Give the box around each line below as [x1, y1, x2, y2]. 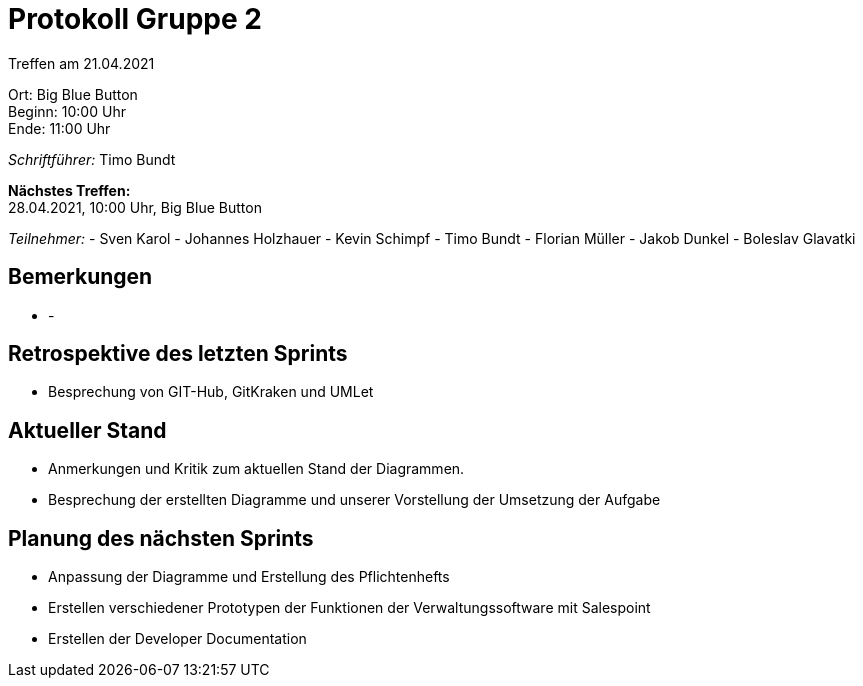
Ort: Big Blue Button [8, 85, 138, 103]
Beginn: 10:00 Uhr [8, 102, 126, 120]
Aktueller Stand [8, 417, 167, 443]
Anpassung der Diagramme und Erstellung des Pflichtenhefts [48, 568, 450, 586]
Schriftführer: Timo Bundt [8, 150, 176, 168]
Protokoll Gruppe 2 [8, 2, 262, 36]
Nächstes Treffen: [8, 181, 131, 199]
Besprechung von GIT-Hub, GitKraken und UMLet [48, 383, 374, 401]
